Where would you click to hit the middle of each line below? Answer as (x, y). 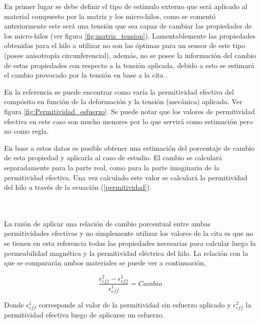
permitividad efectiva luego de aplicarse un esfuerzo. (84, 314)
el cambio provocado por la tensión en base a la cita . (86, 75)
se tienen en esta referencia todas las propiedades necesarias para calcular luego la (130, 243)
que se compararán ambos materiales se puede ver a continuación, (105, 263)
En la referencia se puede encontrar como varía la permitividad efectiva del (119, 91)
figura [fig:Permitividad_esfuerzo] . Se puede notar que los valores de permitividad (129, 111)
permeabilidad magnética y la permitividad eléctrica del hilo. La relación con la (126, 253)
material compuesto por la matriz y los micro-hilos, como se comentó (110, 16)
